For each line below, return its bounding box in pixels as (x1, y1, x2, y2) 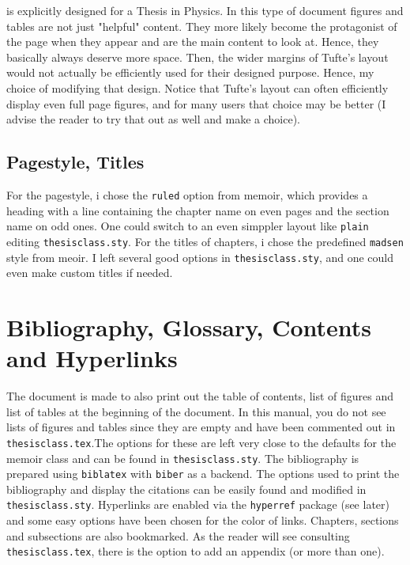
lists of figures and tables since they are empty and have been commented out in (6, 419, 396, 435)
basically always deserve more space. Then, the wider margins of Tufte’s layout (6, 48, 389, 65)
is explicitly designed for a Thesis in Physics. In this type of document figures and (6, 2, 404, 18)
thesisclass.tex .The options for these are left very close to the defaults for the (6, 434, 397, 450)
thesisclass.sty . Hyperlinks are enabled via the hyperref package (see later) (6, 496, 389, 513)
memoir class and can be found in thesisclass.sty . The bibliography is (6, 449, 359, 466)
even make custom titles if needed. (6, 264, 173, 281)
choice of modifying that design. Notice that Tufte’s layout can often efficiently (6, 79, 389, 96)
